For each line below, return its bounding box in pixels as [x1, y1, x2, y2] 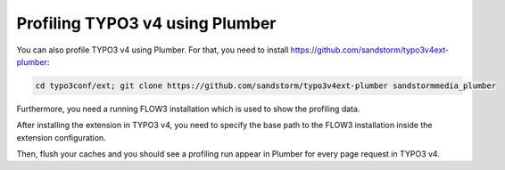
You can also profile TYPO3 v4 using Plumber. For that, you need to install [16, 45, 289, 55]
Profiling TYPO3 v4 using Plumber [16, 13, 277, 33]
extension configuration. [16, 132, 106, 142]
